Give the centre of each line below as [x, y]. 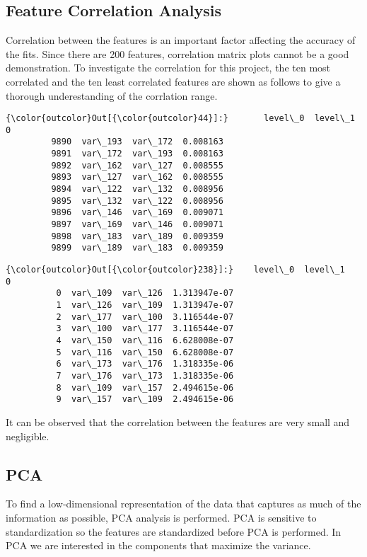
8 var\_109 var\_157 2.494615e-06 [145, 387]
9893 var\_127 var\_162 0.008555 [137, 177]
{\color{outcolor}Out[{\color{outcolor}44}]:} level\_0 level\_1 [180, 119]
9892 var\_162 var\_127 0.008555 [137, 165]
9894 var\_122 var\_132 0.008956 [137, 189]
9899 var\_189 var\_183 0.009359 [137, 248]
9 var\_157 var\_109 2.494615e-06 [145, 400]
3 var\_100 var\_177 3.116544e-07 [145, 329]
